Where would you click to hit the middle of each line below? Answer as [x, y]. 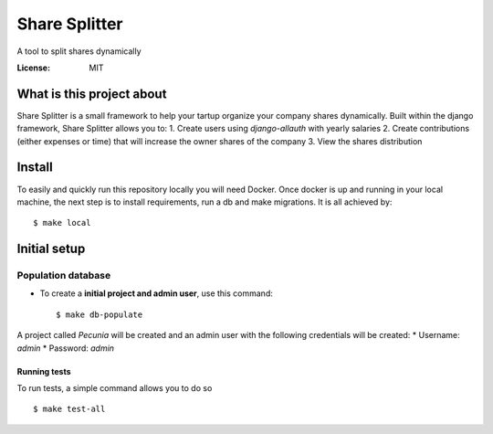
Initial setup [51, 249]
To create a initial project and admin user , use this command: [156, 293]
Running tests [44, 371]
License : [33, 68]
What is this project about [92, 94]
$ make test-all [69, 409]
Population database [64, 276]
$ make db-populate [100, 314]
